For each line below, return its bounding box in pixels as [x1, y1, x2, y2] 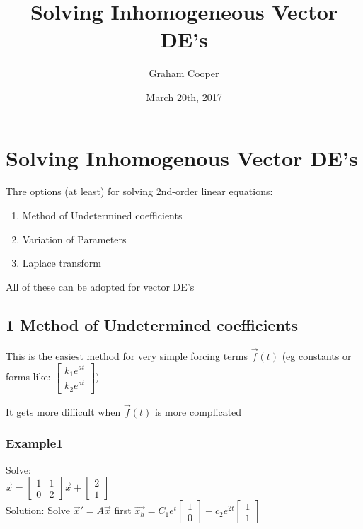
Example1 [6, 434, 63, 452]
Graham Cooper [149, 66, 219, 81]
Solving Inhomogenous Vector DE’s [6, 143, 358, 172]
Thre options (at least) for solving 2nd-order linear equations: [6, 184, 273, 199]
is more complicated [154, 404, 242, 419]
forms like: [6, 369, 51, 384]
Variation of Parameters [22, 231, 127, 246]
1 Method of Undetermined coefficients [6, 313, 299, 335]
